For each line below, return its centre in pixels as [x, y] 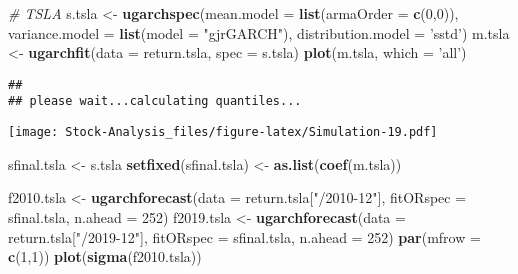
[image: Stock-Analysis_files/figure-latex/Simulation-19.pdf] [223, 132]
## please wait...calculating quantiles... [155, 101]
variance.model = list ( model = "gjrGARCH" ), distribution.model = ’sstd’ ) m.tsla [259, 32]
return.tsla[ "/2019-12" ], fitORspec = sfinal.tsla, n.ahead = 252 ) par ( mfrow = [244, 236]
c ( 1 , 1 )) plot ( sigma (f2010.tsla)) [105, 256]
